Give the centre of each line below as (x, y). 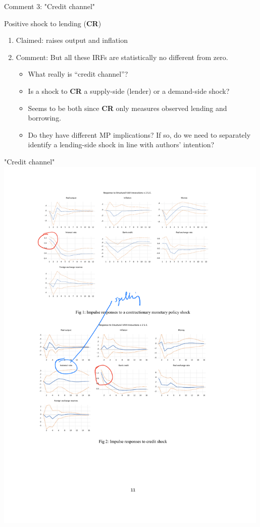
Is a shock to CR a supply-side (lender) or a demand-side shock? (129, 91)
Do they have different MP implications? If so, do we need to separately (139, 134)
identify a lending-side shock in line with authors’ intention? (121, 144)
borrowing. (45, 118)
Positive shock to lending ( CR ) (53, 23)
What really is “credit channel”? (78, 74)
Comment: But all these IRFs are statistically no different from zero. (122, 57)
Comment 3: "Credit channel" (50, 6)
